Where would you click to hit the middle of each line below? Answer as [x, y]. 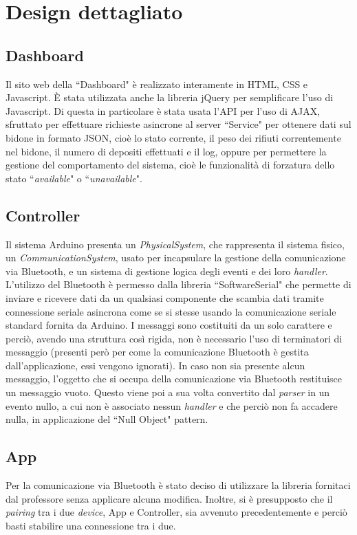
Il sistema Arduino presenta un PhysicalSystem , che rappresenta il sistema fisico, [175, 244]
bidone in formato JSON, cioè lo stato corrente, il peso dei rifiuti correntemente [173, 137]
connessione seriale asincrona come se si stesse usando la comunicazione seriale [171, 311]
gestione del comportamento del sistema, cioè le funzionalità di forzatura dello [170, 165]
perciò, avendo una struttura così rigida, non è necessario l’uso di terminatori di [174, 338]
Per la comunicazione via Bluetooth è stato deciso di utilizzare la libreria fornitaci [178, 485]
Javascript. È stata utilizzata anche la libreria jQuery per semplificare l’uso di [170, 97]
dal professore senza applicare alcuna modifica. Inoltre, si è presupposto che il [169, 498]
